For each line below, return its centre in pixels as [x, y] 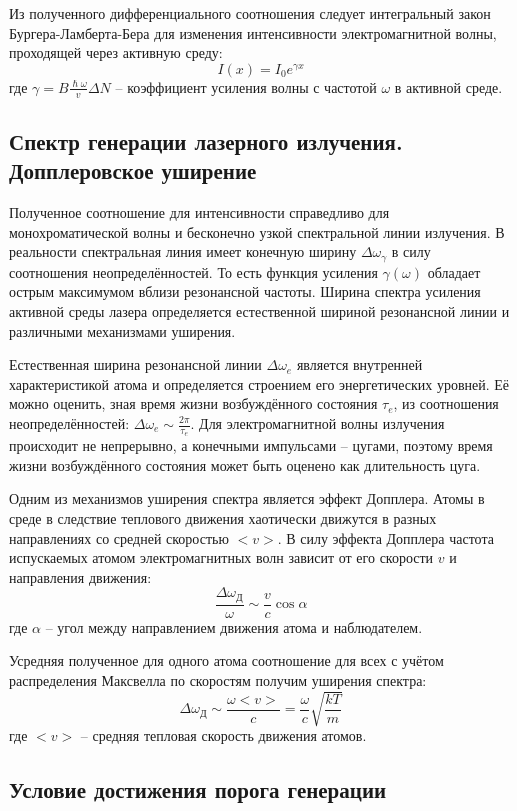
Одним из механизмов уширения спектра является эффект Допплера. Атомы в [247, 498]
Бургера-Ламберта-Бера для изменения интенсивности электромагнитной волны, [253, 32]
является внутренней [359, 364]
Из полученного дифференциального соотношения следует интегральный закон [250, 13]
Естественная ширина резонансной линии [135, 364]
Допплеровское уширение [133, 170]
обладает [454, 271]
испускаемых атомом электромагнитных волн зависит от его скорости [221, 557]
